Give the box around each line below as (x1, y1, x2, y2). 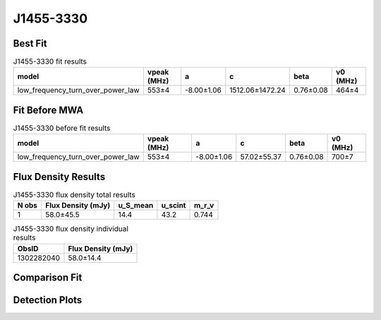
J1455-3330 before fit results (13, 124, 111, 134)
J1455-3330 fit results (13, 57, 87, 66)
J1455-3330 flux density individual (13, 224, 128, 234)
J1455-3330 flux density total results (13, 190, 135, 200)
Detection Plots (13, 294, 83, 307)
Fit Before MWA (13, 104, 84, 116)
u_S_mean (118, 201, 154, 211)
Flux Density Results (13, 170, 106, 183)
